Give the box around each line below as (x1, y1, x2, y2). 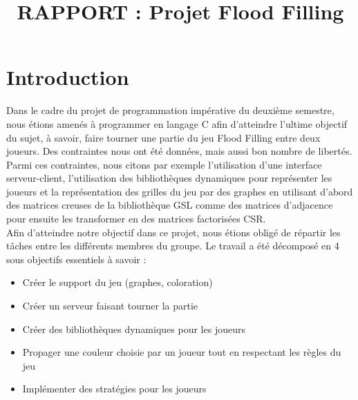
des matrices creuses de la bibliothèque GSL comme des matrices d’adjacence (6, 198, 333, 212)
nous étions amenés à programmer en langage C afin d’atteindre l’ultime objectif (6, 116, 348, 131)
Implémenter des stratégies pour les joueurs (22, 381, 207, 396)
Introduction (6, 63, 129, 91)
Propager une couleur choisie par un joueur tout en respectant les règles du (22, 345, 341, 359)
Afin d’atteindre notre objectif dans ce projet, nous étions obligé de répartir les (6, 225, 341, 239)
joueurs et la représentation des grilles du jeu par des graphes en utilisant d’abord (6, 184, 353, 198)
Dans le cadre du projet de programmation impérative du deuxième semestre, (6, 103, 335, 117)
